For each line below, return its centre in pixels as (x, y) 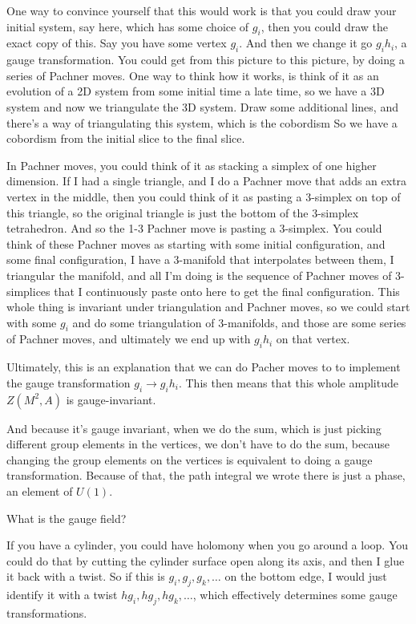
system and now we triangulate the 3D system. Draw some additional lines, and (202, 106)
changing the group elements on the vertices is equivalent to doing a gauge (190, 459)
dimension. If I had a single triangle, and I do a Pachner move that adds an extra (207, 181)
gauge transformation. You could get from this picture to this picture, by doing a (206, 60)
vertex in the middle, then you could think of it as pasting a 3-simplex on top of (204, 196)
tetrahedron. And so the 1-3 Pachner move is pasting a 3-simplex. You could (194, 228)
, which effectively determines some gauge (295, 595)
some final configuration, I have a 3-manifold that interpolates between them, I (200, 259)
